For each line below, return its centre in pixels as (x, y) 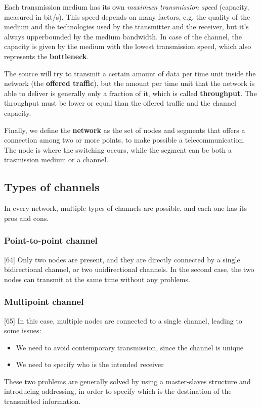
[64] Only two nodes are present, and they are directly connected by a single (122, 259)
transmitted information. (42, 401)
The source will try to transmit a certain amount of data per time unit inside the (130, 73)
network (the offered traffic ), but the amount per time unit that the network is (129, 83)
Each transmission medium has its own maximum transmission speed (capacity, (127, 7)
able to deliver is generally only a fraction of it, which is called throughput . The (130, 93)
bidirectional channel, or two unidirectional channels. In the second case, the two (129, 269)
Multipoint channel (44, 302)
